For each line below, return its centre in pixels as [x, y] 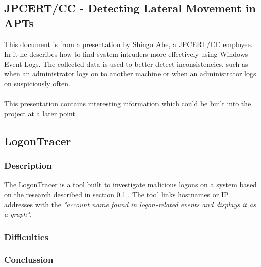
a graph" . [18, 214]
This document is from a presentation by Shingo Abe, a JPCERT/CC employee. [128, 44]
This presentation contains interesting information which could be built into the [128, 103]
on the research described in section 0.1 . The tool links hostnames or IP [116, 194]
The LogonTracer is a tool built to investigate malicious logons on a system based [130, 184]
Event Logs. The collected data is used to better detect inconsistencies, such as [126, 63]
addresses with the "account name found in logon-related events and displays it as [130, 204]
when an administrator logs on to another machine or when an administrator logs [130, 74]
